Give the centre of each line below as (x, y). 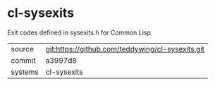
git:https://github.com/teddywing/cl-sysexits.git (125, 49)
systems (25, 72)
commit (23, 60)
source (22, 49)
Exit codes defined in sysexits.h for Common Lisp (79, 32)
